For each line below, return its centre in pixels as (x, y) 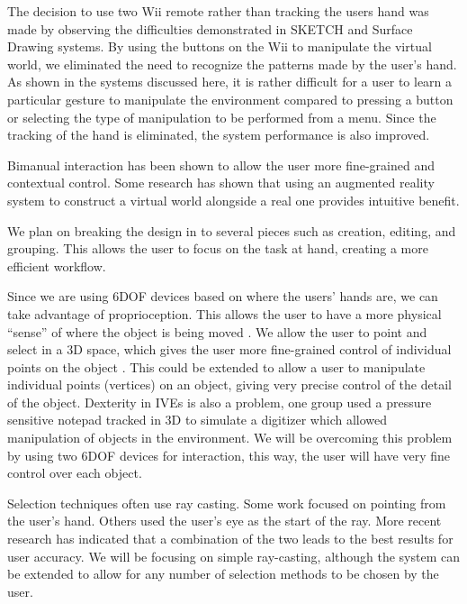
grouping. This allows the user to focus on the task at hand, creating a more (218, 248)
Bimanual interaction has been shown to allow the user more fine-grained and (221, 165)
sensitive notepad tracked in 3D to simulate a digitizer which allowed (198, 420)
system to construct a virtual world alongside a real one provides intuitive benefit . (233, 200)
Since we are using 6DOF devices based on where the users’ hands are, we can (223, 296)
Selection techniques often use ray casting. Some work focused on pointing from (227, 503)
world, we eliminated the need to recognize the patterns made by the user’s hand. (232, 64)
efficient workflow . (57, 265)
